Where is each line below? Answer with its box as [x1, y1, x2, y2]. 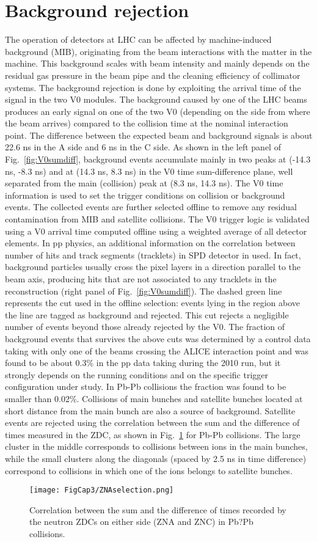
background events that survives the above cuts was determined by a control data [5, 332, 311, 345]
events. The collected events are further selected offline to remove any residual [5, 200, 297, 213]
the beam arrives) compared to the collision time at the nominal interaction [5, 117, 288, 130]
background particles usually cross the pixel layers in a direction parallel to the [5, 260, 301, 273]
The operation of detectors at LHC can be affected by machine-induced [5, 33, 272, 46]
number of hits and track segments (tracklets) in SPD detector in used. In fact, [5, 248, 301, 261]
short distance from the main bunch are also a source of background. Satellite [5, 404, 296, 417]
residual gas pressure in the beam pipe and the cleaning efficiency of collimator [5, 68, 301, 81]
